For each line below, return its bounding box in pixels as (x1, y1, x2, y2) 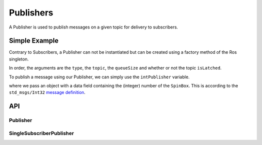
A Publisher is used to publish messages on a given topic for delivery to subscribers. (9, 24, 178, 30)
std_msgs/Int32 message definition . (9, 89, 86, 95)
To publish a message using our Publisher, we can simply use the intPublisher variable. (9, 74, 190, 80)
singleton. (9, 56, 29, 62)
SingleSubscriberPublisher (9, 130, 74, 136)
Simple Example (9, 37, 59, 45)
